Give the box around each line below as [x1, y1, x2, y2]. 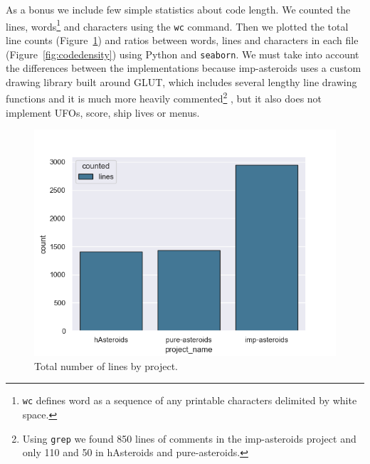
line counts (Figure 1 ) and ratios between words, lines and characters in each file [6, 32, 359, 47]
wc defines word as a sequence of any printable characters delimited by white [22, 393, 357, 408]
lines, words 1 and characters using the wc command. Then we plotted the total [6, 16, 349, 33]
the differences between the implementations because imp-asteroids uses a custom [6, 60, 361, 75]
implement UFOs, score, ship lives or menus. [6, 105, 200, 120]
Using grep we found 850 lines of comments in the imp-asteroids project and [22, 431, 356, 445]
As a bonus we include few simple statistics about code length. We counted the [6, 2, 351, 16]
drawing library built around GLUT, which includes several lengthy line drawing [6, 74, 357, 89]
